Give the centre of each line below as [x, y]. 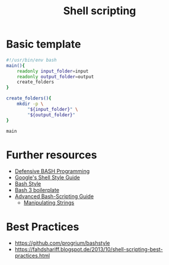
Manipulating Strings [49, 203]
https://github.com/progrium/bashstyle [62, 243]
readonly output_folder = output [55, 76]
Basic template [44, 44]
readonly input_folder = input [53, 71]
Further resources [52, 155]
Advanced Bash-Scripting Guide [54, 196]
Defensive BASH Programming [52, 171]
